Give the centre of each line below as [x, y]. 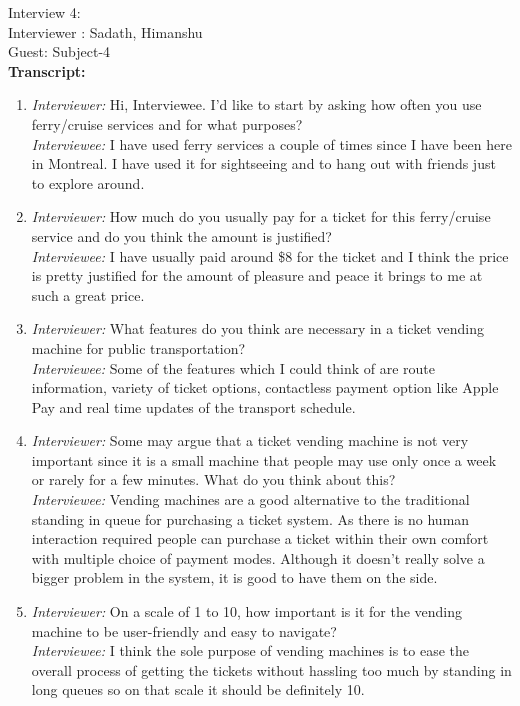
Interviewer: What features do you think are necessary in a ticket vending [257, 328]
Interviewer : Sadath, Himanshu [105, 31]
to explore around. [88, 182]
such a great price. [88, 294]
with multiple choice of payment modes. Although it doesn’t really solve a [258, 557]
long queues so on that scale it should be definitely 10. [198, 689]
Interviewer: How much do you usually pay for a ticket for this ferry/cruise [261, 216]
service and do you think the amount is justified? [181, 235]
